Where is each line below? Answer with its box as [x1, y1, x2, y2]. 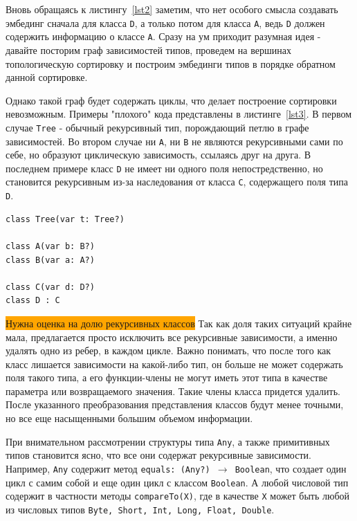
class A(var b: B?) [6, 241, 95, 251]
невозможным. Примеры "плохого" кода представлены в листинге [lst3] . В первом [6, 107, 352, 121]
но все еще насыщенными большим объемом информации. [6, 411, 253, 426]
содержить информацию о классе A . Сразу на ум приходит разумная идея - [6, 29, 321, 44]
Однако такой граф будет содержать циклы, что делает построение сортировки [6, 93, 337, 107]
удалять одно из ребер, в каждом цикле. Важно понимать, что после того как [6, 343, 331, 358]
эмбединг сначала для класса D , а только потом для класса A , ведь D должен [6, 15, 325, 30]
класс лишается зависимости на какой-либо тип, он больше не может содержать [6, 356, 343, 371]
